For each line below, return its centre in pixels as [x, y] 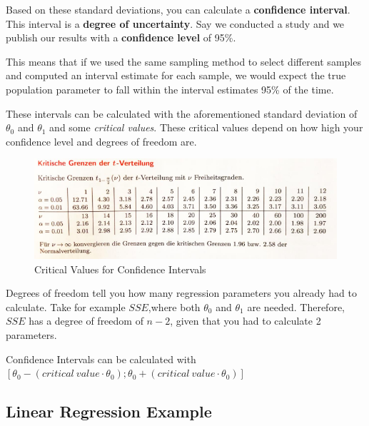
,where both [174, 306]
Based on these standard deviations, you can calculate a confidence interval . [178, 9]
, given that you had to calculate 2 [246, 321]
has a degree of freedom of [86, 321]
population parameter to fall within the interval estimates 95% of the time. [170, 89]
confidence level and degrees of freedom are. [101, 141]
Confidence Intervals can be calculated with [101, 359]
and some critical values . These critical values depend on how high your [206, 127]
